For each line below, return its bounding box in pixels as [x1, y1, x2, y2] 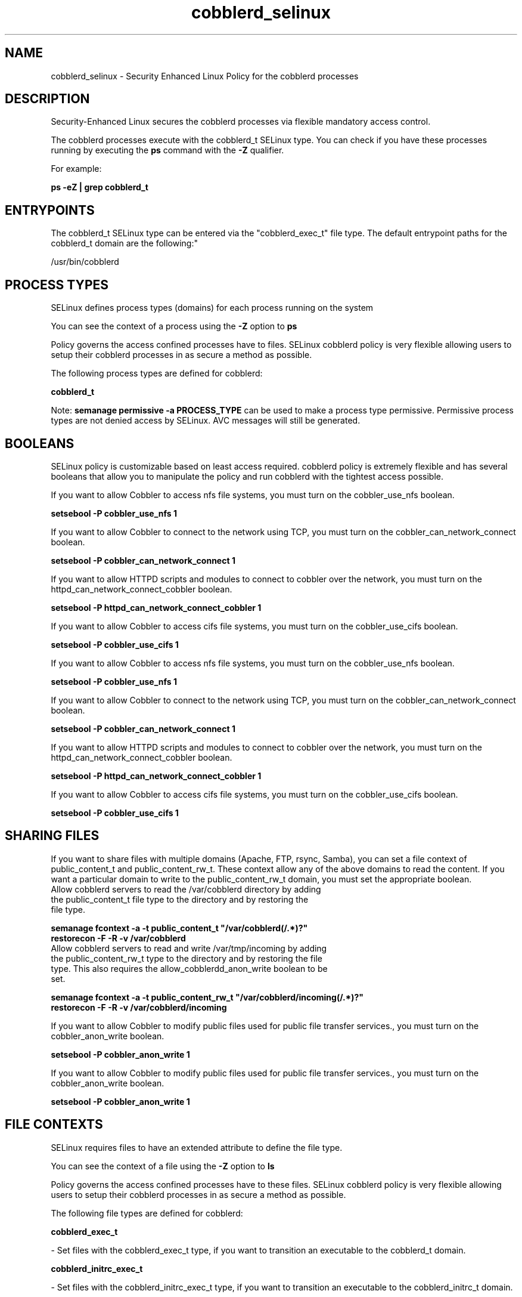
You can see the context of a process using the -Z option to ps [51, 321, 297, 332]
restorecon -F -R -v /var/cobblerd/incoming [51, 1002, 227, 1012]
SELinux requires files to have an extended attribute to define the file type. [51, 1142, 343, 1153]
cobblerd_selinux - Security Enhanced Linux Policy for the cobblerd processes [51, 70, 359, 81]
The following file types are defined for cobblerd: [51, 1208, 243, 1218]
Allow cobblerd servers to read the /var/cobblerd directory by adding [51, 884, 321, 894]
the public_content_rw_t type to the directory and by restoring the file [51, 953, 322, 964]
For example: [51, 163, 102, 174]
